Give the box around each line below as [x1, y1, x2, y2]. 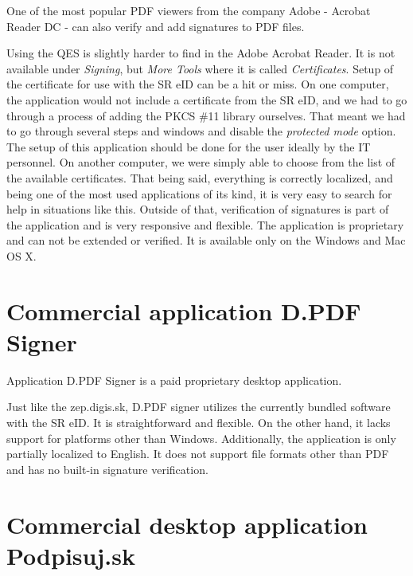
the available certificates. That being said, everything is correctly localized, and [6, 169, 393, 186]
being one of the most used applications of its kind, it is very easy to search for [6, 185, 392, 202]
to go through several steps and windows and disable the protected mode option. [6, 123, 396, 139]
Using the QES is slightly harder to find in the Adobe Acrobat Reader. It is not [6, 45, 395, 61]
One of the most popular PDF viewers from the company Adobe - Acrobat [6, 2, 371, 18]
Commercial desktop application [6, 507, 368, 540]
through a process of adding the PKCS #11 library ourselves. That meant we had [6, 107, 406, 123]
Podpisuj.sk [6, 539, 135, 571]
